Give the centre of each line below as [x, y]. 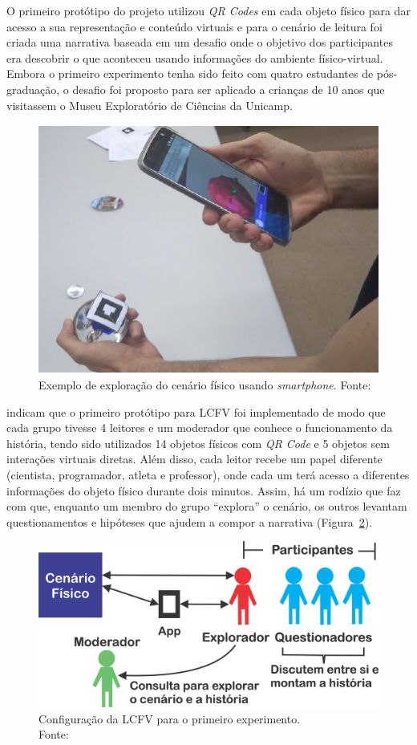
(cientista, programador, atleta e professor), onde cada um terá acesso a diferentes [208, 474]
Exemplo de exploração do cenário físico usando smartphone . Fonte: [205, 385]
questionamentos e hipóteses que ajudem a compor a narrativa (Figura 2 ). [190, 521]
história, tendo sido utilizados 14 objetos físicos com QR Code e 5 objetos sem [198, 443]
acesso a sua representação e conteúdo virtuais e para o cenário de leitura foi [194, 26]
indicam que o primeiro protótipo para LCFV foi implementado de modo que [196, 411]
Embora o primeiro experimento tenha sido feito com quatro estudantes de [190, 73]
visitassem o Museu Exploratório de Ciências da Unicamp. [150, 105]
